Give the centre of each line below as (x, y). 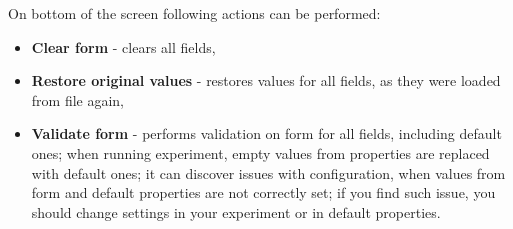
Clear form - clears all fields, (123, 46)
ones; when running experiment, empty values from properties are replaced (260, 152)
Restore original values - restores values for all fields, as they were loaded (266, 80)
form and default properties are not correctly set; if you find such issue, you (263, 192)
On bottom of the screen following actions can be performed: (194, 13)
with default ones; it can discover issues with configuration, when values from (268, 172)
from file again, (78, 99)
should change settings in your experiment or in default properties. (236, 211)
